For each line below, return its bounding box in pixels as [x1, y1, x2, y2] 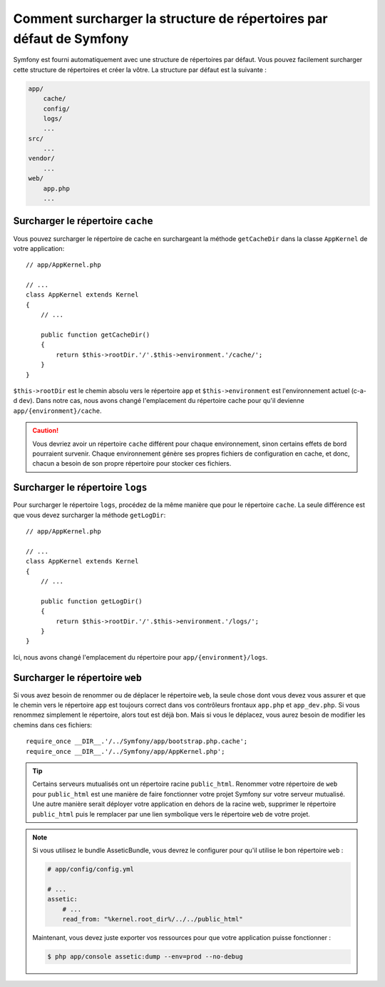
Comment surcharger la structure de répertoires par [13, 11, 328, 26]
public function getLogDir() [40, 597, 143, 605]
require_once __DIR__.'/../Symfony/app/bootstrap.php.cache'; [26, 737, 248, 745]
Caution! [32, 426, 59, 435]
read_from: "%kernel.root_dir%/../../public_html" [62, 915, 243, 924]
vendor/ [28, 154, 55, 163]
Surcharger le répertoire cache [13, 215, 153, 227]
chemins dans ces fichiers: [13, 720, 93, 729]
